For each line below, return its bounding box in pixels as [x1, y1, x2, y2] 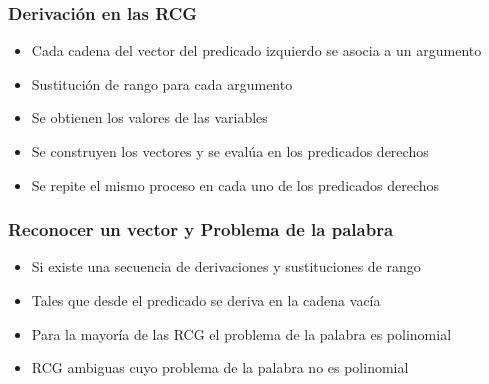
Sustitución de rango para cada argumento [31, 73, 293, 94]
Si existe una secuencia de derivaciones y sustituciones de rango [31, 256, 421, 277]
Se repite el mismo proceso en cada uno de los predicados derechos [31, 174, 440, 195]
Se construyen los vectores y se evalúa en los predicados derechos [31, 141, 429, 161]
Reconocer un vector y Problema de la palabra [8, 217, 394, 242]
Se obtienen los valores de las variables [31, 107, 268, 128]
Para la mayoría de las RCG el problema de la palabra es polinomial [31, 323, 452, 344]
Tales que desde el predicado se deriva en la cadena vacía [31, 290, 381, 310]
